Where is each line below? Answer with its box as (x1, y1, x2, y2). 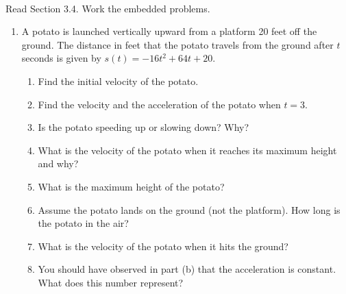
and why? (38, 156, 79, 171)
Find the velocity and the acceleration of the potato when (38, 97, 281, 111)
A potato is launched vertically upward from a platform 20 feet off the (21, 24, 317, 38)
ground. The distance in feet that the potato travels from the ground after (21, 37, 334, 51)
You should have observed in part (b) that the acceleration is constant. (38, 262, 336, 276)
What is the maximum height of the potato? (38, 179, 225, 193)
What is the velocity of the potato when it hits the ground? (38, 238, 288, 253)
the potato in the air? (38, 216, 129, 230)
